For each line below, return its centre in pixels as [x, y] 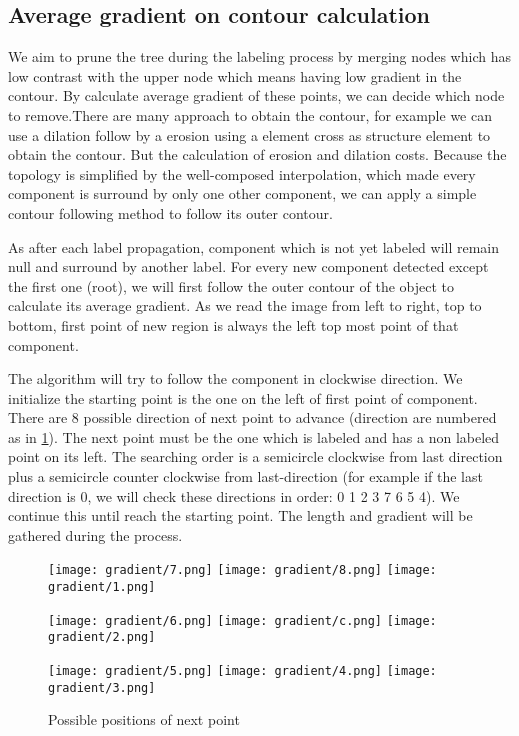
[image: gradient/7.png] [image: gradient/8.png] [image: [242, 570]
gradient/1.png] [102, 587]
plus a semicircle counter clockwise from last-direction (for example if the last [245, 476]
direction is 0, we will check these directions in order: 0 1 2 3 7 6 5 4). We [234, 495]
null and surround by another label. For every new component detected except [248, 266]
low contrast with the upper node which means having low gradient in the [235, 75]
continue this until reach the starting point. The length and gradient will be [240, 515]
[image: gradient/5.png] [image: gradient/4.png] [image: [242, 671]
